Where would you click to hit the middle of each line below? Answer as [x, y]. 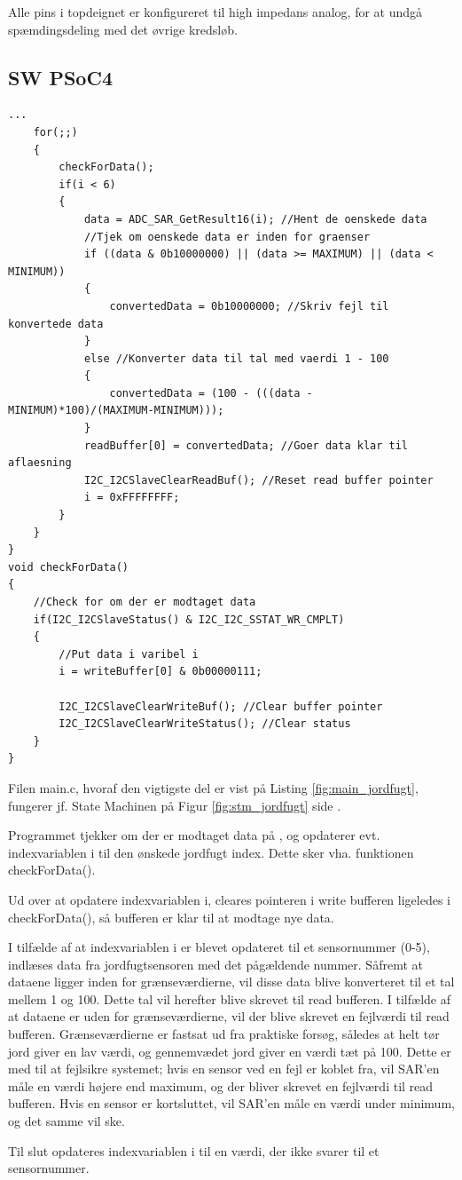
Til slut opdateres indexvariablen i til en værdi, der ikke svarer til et [194, 1150]
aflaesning [40, 463]
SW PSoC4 [60, 77]
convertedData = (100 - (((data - [211, 393]
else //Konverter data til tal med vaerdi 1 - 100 [236, 358]
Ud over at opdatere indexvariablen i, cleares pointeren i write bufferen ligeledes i [229, 899]
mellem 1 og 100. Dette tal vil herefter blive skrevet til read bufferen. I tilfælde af [229, 998]
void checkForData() [69, 567]
